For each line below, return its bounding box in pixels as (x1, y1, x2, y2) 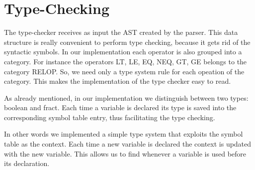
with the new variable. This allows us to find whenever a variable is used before (4, 148, 247, 159)
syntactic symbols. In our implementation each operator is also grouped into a (4, 46, 242, 57)
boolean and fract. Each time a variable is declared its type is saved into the (4, 102, 237, 113)
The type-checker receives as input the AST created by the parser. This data (4, 27, 238, 37)
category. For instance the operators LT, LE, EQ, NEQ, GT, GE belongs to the (4, 56, 247, 66)
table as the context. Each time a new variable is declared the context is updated (4, 139, 252, 149)
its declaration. (4, 158, 50, 169)
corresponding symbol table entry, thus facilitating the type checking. (4, 112, 215, 122)
